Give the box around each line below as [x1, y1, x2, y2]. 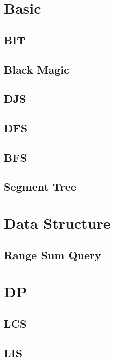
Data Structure [4, 213, 111, 233]
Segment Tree [4, 179, 76, 194]
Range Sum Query [4, 247, 101, 262]
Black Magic [4, 61, 69, 77]
